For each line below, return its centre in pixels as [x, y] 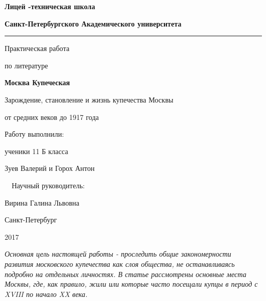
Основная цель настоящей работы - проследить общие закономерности [118, 254]
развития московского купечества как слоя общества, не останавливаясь [120, 264]
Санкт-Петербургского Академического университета [93, 23]
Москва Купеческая [37, 82]
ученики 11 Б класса [37, 151]
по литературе [26, 65]
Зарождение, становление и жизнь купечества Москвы [89, 99]
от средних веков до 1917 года [52, 117]
